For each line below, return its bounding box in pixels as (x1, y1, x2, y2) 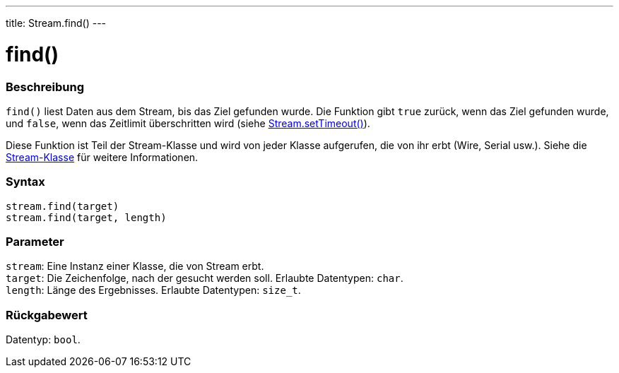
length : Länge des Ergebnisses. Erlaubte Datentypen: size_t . (6, 284, 301, 297)
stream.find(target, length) (6, 211, 167, 223)
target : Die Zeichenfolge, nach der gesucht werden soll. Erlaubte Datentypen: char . (6, 272, 403, 285)
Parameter (6, 235, 64, 249)
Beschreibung (6, 79, 85, 94)
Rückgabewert (6, 307, 88, 322)
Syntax (6, 174, 45, 189)
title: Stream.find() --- (6, 17, 107, 29)
